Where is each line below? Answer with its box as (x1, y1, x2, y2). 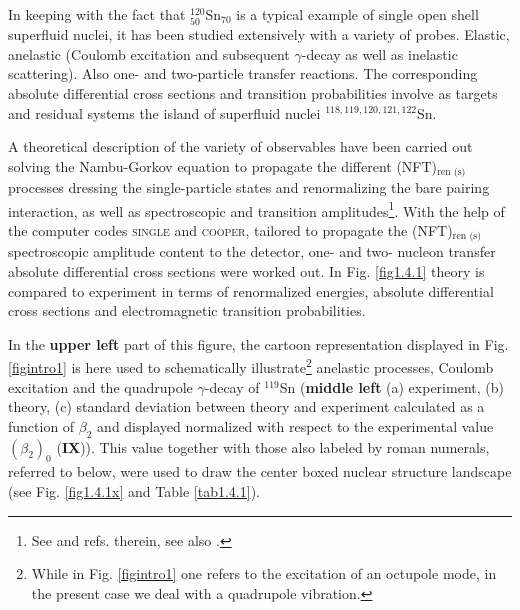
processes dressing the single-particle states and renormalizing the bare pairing (8, 177, 490, 198)
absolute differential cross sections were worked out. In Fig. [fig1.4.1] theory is (8, 261, 485, 282)
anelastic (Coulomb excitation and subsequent (8, 43, 290, 64)
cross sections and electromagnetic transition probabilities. (8, 300, 366, 321)
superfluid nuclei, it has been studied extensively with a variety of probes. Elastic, (8, 24, 510, 45)
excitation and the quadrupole (8, 376, 193, 397)
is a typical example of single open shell (236, 4, 479, 24)
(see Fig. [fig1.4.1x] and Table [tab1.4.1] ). (8, 481, 260, 502)
